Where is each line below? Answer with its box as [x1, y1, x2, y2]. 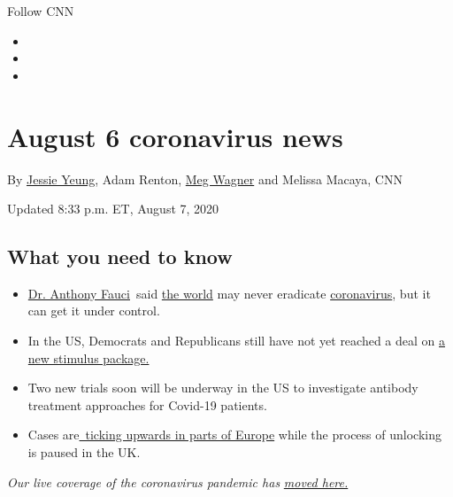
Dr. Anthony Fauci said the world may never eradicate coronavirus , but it [27, 283, 431, 302]
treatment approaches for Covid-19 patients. [27, 395, 267, 414]
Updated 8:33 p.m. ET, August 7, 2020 [7, 199, 219, 218]
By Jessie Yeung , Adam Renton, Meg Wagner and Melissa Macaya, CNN [7, 169, 403, 188]
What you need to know [7, 243, 233, 270]
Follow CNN [7, 2, 74, 19]
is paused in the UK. [27, 443, 141, 462]
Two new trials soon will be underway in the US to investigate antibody [27, 378, 418, 397]
